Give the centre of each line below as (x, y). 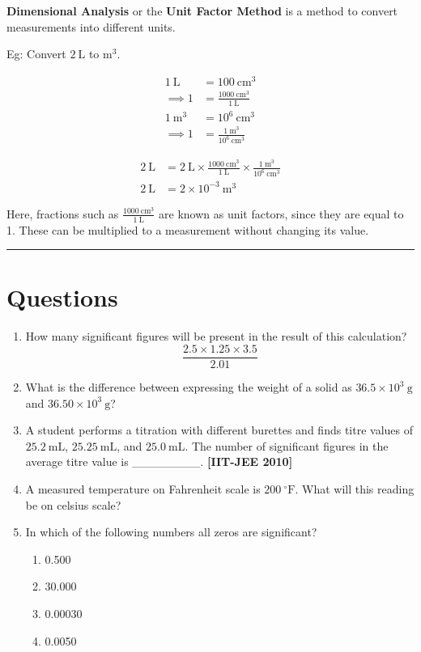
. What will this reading (355, 488)
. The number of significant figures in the (287, 445)
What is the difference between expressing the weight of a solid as (189, 387)
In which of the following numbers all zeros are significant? (171, 532)
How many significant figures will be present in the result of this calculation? (216, 336)
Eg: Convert (36, 54)
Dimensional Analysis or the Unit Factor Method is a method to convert (202, 11)
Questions (62, 297)
